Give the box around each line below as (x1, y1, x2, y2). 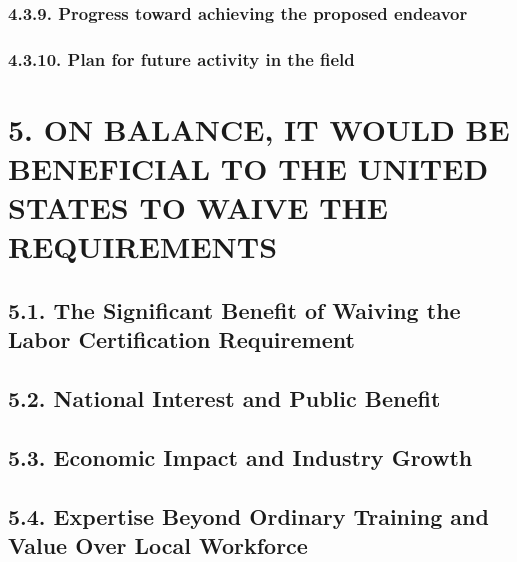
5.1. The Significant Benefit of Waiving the (8, 295, 461, 326)
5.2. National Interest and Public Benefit (8, 383, 441, 414)
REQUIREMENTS (8, 226, 278, 267)
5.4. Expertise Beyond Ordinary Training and (8, 500, 489, 531)
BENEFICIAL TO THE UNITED (8, 148, 489, 189)
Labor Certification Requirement (8, 324, 355, 355)
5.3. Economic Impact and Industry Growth (8, 441, 473, 472)
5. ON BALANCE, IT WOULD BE (8, 108, 510, 149)
